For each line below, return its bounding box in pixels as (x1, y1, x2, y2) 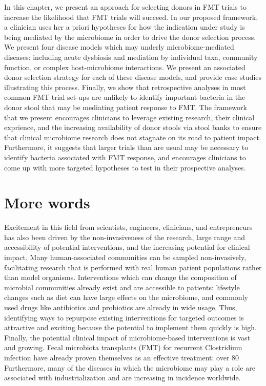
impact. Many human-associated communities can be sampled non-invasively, (4, 252, 247, 262)
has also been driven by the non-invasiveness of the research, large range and (4, 231, 245, 242)
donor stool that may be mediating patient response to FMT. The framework (4, 101, 247, 112)
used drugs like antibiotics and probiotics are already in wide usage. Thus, (4, 302, 237, 312)
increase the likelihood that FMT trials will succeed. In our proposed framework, (4, 11, 258, 22)
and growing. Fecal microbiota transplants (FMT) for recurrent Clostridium (4, 342, 242, 353)
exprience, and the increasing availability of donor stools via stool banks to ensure (4, 122, 262, 133)
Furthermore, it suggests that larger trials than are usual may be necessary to (4, 142, 249, 153)
